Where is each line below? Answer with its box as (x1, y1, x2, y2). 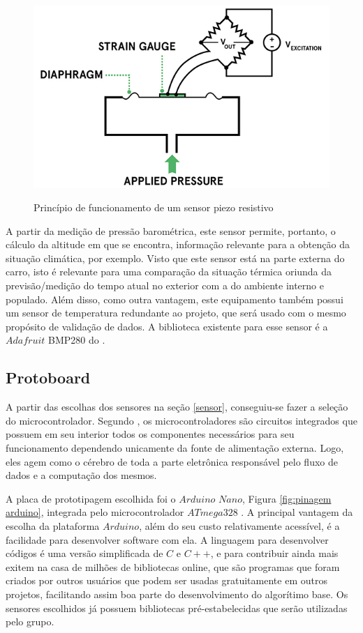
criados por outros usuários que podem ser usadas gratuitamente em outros (6, 573, 327, 588)
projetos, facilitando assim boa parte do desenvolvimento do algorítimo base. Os (6, 586, 348, 601)
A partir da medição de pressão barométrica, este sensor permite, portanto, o (6, 223, 336, 238)
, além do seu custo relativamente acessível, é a (139, 518, 340, 533)
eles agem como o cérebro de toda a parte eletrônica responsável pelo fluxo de (6, 454, 338, 468)
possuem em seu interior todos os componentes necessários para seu (6, 427, 295, 441)
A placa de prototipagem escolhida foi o (6, 491, 176, 505)
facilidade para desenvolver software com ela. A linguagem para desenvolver (6, 532, 329, 547)
